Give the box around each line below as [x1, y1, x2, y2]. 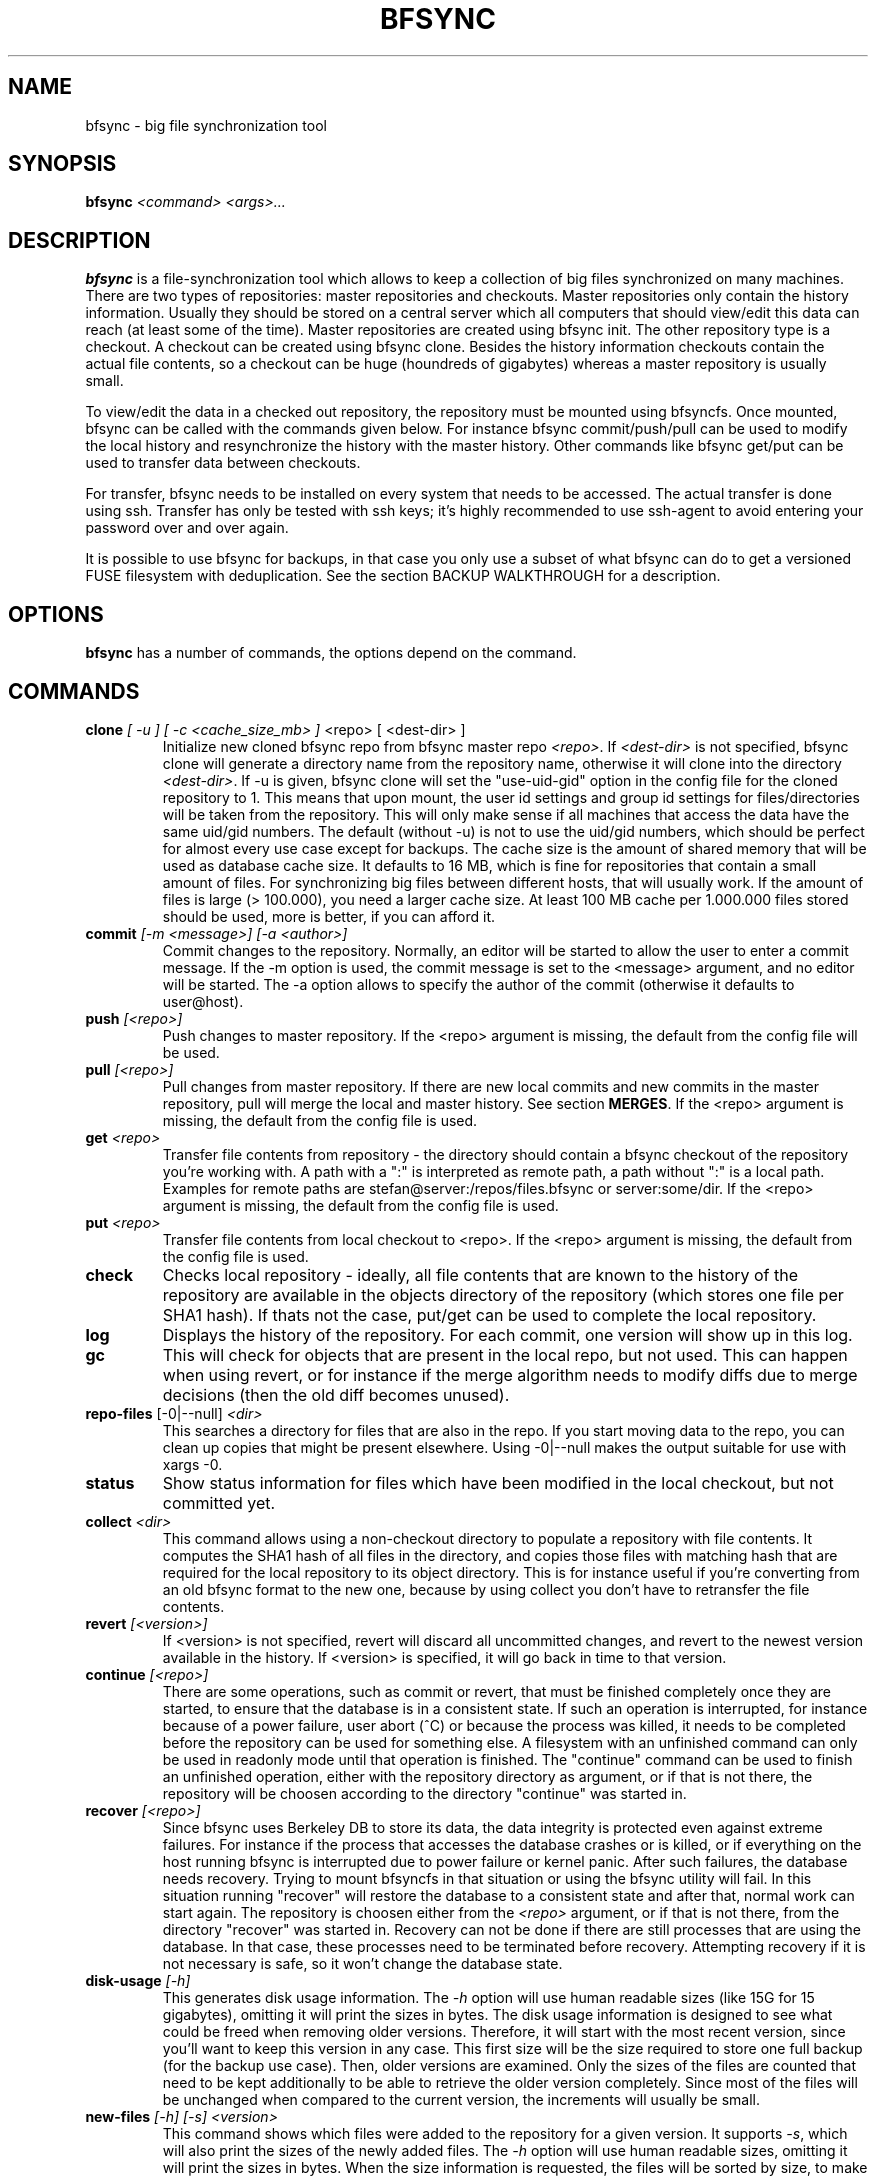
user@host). [162, 992, 244, 1010]
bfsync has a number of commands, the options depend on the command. [85, 644, 577, 662]
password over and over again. [85, 519, 289, 537]
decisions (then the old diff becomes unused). [162, 1384, 510, 1405]
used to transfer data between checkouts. [85, 454, 361, 472]
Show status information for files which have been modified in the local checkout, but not [162, 1472, 834, 1493]
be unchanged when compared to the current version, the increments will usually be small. [162, 2090, 760, 2108]
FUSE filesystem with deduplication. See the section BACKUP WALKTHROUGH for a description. [85, 567, 721, 585]
